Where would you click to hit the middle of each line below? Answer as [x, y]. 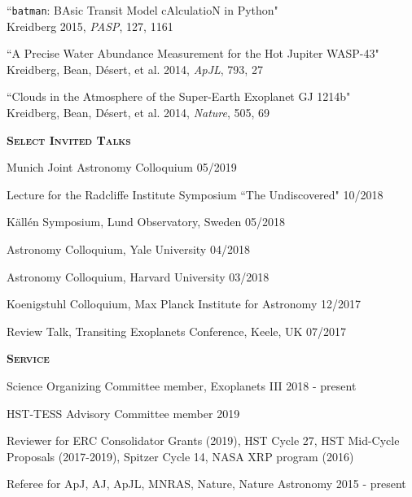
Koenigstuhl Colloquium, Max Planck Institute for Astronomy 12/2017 [184, 304]
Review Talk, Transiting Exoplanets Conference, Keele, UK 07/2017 [177, 331]
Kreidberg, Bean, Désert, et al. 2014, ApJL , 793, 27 [135, 69]
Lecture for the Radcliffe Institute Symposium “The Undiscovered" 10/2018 [195, 194]
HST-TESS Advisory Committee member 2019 [123, 413]
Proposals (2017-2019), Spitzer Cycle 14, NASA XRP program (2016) [180, 456]
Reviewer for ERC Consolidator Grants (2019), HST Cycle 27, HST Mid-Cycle [203, 440]
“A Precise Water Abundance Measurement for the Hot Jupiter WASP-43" [193, 53]
